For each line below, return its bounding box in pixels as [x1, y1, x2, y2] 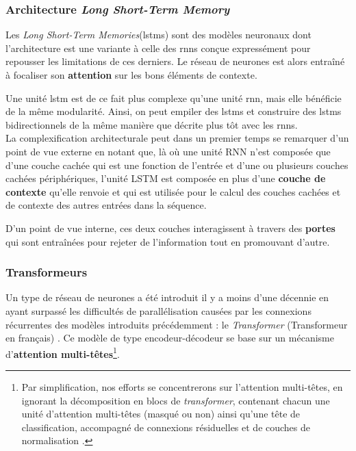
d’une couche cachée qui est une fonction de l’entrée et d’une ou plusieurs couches [5, 157, 348, 172]
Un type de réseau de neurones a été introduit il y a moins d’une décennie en [5, 290, 329, 305]
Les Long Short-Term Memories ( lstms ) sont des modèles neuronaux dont [5, 27, 311, 42]
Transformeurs [5, 263, 88, 281]
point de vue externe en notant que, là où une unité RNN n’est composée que [5, 144, 331, 158]
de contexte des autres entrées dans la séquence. [5, 198, 207, 212]
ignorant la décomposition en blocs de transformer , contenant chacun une [21, 393, 330, 407]
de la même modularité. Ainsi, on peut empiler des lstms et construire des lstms [5, 104, 342, 118]
